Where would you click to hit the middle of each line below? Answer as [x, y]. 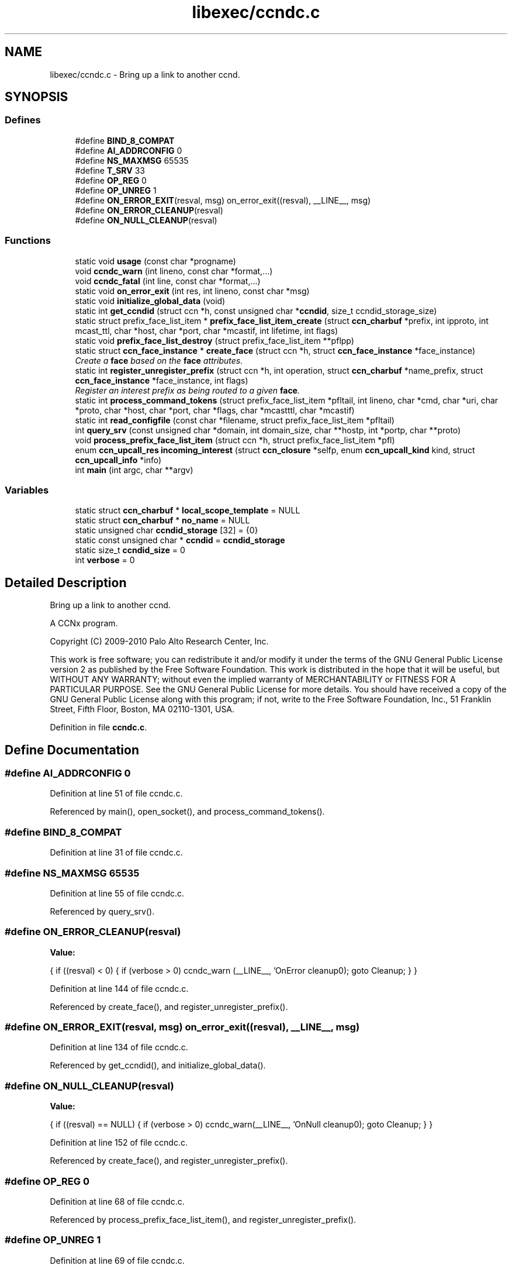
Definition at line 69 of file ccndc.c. [117, 1260]
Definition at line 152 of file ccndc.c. [119, 1143]
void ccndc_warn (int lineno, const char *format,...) [174, 271]
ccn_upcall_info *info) [118, 460]
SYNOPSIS [37, 97]
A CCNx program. [84, 623]
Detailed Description [66, 582]
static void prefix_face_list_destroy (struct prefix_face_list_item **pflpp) [215, 340]
